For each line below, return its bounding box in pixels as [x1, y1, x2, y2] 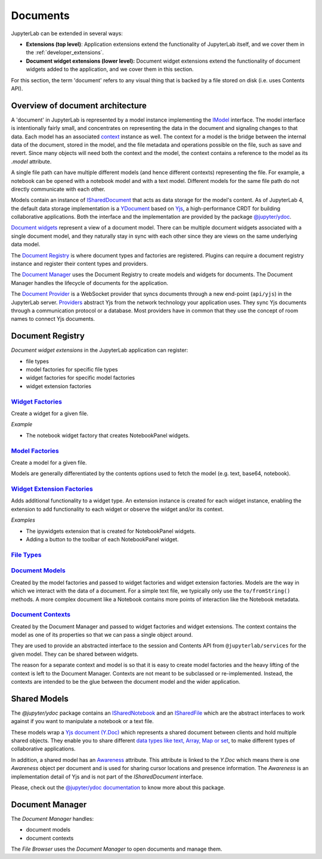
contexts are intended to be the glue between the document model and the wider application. [11, 678, 241, 685]
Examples [11, 516, 36, 524]
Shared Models [11, 693, 69, 703]
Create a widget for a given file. [11, 410, 89, 417]
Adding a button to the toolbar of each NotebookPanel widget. [26, 536, 179, 543]
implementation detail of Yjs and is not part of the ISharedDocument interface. [11, 773, 203, 780]
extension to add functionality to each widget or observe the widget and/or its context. [11, 506, 224, 513]
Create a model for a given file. [11, 459, 87, 466]
